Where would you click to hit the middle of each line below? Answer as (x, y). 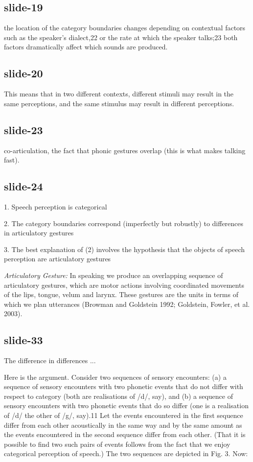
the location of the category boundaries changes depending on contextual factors (125, 28)
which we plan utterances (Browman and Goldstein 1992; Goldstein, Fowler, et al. (127, 304)
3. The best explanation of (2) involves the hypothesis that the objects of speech (125, 249)
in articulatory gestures (39, 233)
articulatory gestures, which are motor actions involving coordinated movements (124, 285)
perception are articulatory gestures (57, 259)
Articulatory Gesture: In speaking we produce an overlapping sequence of (114, 275)
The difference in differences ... (50, 360)
